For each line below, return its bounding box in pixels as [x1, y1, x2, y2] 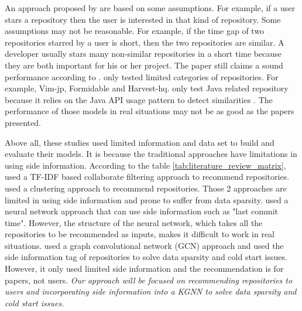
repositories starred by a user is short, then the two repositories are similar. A [5, 36, 284, 48]
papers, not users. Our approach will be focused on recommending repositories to [5, 274, 293, 286]
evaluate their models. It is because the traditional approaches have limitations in [5, 148, 297, 160]
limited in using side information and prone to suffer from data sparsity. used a [5, 193, 289, 206]
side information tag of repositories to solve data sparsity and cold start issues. [5, 251, 287, 263]
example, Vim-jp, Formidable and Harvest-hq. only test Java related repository [5, 82, 289, 94]
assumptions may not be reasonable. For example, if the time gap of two [5, 25, 265, 37]
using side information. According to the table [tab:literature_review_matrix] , [5, 159, 286, 171]
